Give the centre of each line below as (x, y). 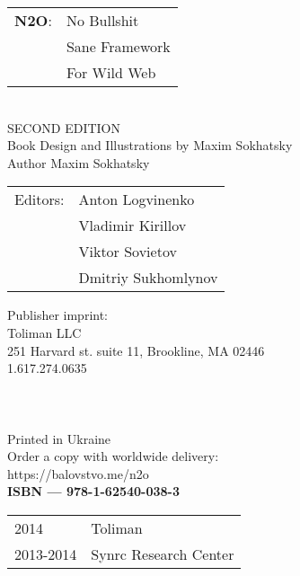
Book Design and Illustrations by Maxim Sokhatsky (150, 145)
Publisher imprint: (57, 315)
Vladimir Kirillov (132, 226)
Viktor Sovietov (128, 252)
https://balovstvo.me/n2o (78, 473)
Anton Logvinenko (137, 199)
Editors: (40, 199)
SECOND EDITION (64, 127)
